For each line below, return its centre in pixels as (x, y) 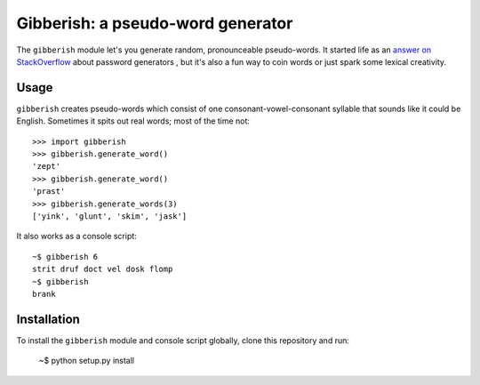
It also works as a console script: (76, 237)
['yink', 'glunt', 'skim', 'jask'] (110, 216)
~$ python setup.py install (87, 361)
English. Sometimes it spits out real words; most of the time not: (133, 121)
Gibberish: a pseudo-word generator (155, 23)
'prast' (49, 192)
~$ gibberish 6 (65, 257)
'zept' (47, 166)
